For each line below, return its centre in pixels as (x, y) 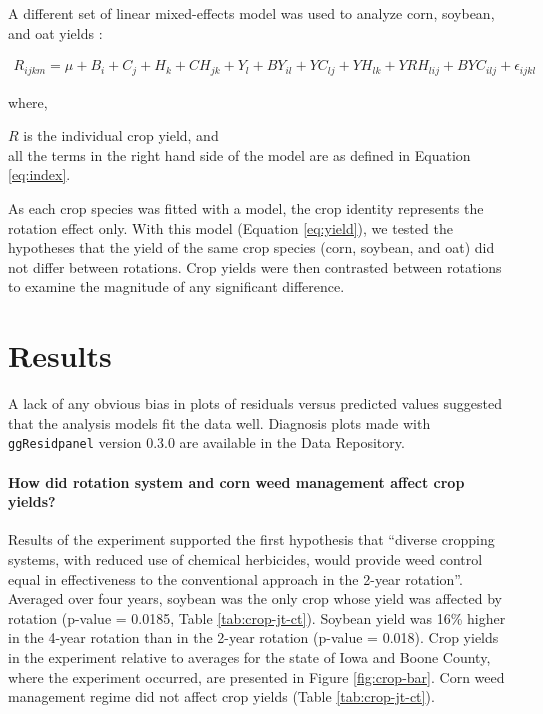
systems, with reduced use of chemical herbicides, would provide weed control (245, 558)
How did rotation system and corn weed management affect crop (236, 481)
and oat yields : (55, 32)
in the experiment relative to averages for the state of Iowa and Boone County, (249, 656)
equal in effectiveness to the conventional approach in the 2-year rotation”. (235, 578)
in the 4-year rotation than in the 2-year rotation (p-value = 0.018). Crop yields (253, 637)
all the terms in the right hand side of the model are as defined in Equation (239, 154)
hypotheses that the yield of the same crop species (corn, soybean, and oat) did (251, 247)
